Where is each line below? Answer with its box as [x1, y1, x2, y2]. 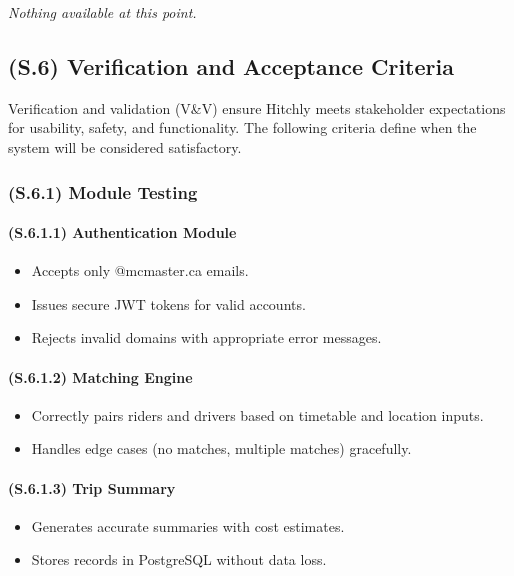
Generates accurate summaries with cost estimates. [31, 515, 345, 536]
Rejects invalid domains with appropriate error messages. [31, 327, 382, 348]
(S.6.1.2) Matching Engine [8, 366, 193, 387]
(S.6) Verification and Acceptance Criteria [8, 50, 454, 81]
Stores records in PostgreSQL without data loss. [31, 549, 327, 570]
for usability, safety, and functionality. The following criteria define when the [8, 117, 477, 138]
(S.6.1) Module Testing [8, 179, 198, 204]
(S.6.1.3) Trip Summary [8, 477, 176, 498]
